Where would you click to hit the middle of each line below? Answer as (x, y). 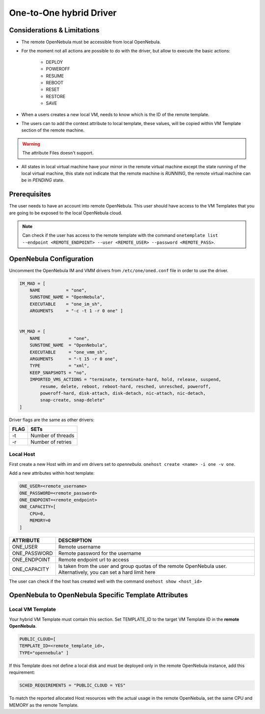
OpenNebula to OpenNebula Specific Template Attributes (99, 595)
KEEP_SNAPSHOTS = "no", (58, 372)
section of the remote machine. (53, 130)
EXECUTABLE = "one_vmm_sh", (69, 352)
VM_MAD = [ (32, 331)
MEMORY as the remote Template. (44, 705)
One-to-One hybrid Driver (63, 13)
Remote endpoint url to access (94, 560)
